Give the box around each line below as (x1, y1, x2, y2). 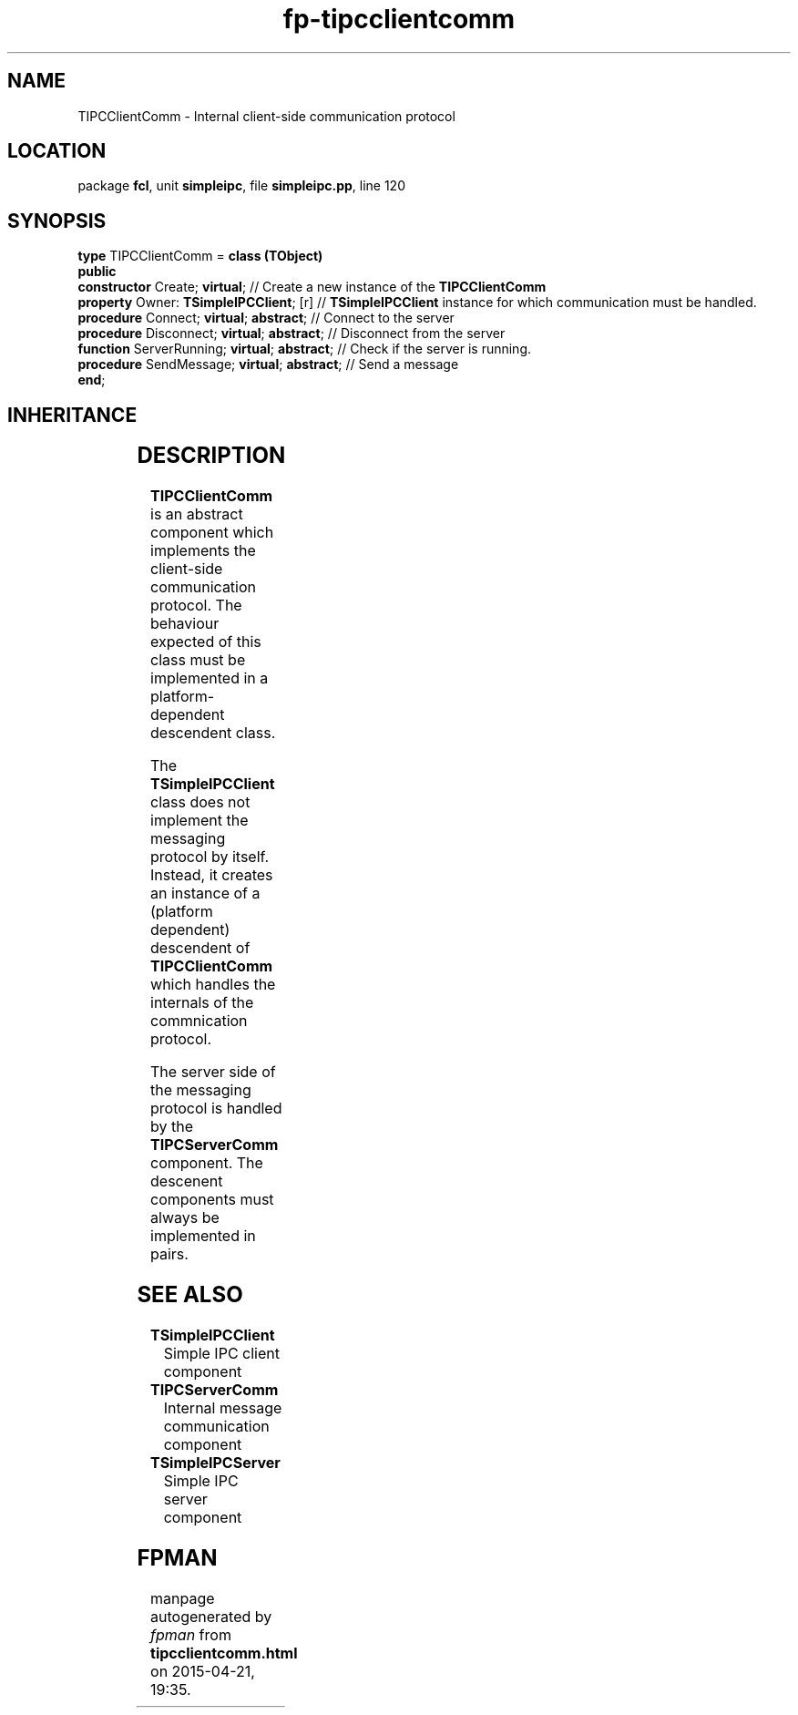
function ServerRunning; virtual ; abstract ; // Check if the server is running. (77, 341, 532, 357)
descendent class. (150, 724, 276, 743)
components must (150, 1190, 274, 1209)
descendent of (150, 939, 251, 958)
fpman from (150, 1625, 231, 1644)
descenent (150, 1172, 223, 1191)
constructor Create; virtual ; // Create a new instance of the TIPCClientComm (77, 279, 547, 295)
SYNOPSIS (7, 209, 107, 232)
